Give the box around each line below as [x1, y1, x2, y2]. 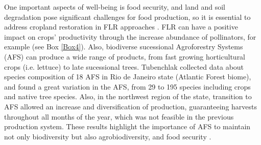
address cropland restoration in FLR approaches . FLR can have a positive [4, 21, 238, 32]
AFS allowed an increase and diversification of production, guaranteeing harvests [4, 101, 257, 111]
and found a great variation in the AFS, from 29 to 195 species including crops [4, 81, 251, 92]
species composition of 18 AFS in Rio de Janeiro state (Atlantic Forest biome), [4, 71, 251, 82]
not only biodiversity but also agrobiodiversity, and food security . [4, 131, 211, 141]
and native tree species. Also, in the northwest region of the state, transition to [4, 91, 252, 102]
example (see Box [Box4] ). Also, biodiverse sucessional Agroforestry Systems [4, 41, 243, 52]
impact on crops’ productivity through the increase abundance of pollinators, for [4, 31, 256, 42]
